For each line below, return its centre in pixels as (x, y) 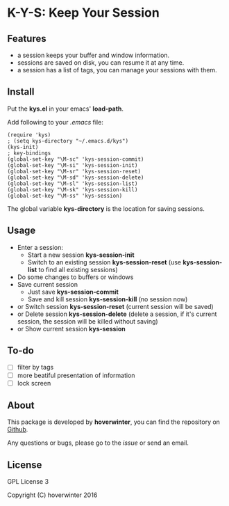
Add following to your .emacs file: (56, 122)
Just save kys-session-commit (73, 292)
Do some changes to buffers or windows (75, 277)
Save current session (48, 284)
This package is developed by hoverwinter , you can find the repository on (114, 422)
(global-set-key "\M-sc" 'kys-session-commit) (76, 159)
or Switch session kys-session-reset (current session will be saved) (115, 306)
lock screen (34, 383)
